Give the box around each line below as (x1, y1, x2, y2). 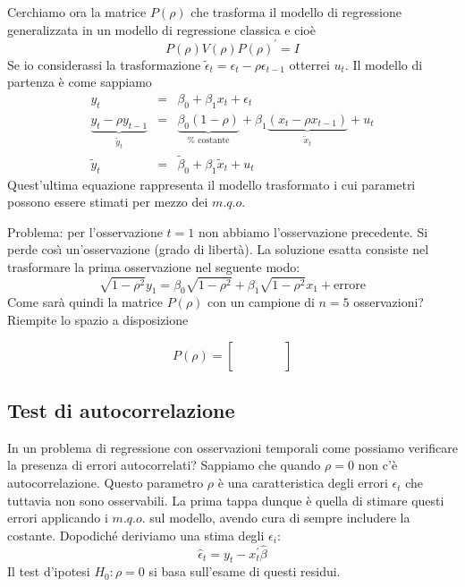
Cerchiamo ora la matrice (7, 3, 147, 21)
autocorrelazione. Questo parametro (7, 473, 204, 492)
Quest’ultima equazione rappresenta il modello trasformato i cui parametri (7, 174, 416, 193)
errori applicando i (7, 508, 108, 527)
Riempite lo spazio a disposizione (7, 311, 189, 329)
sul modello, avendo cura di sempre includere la (149, 508, 410, 527)
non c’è (358, 455, 398, 474)
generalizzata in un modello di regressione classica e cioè (7, 20, 316, 38)
